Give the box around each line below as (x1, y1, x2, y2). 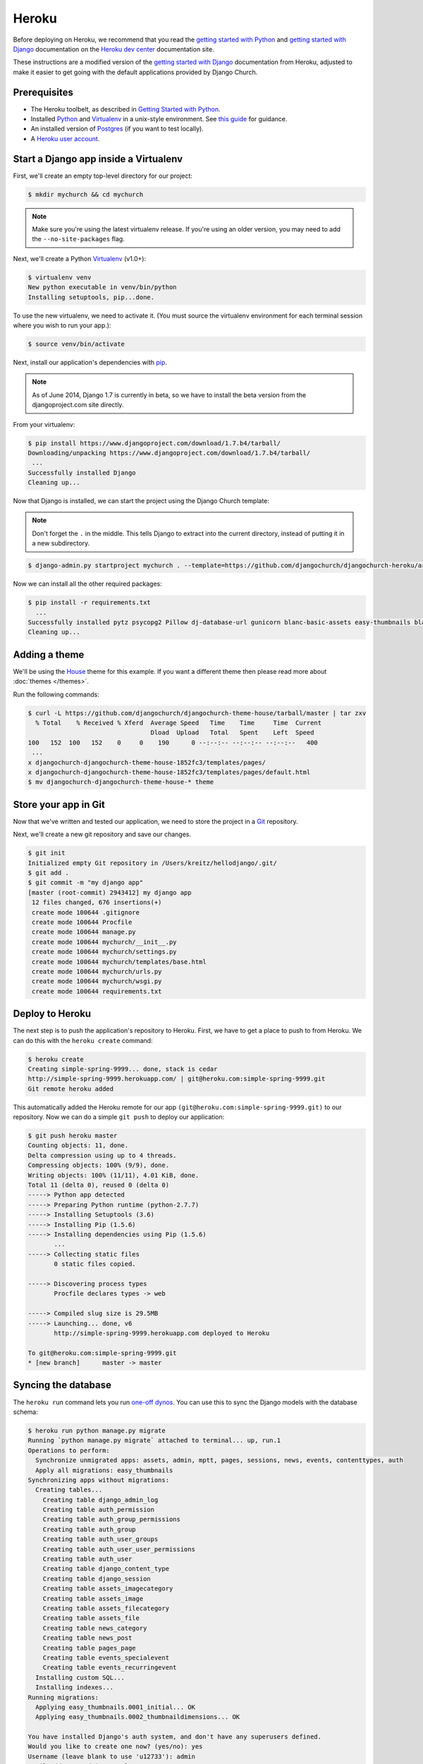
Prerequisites (13, 86, 73, 98)
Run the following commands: (13, 690, 100, 699)
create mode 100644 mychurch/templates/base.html (32, 957, 207, 966)
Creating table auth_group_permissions (42, 1516, 181, 1523)
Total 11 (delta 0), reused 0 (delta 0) (27, 1181, 169, 1189)
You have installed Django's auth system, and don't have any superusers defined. (27, 1733, 322, 1741)
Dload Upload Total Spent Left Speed (150, 729, 314, 737)
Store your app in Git (13, 798, 105, 811)
